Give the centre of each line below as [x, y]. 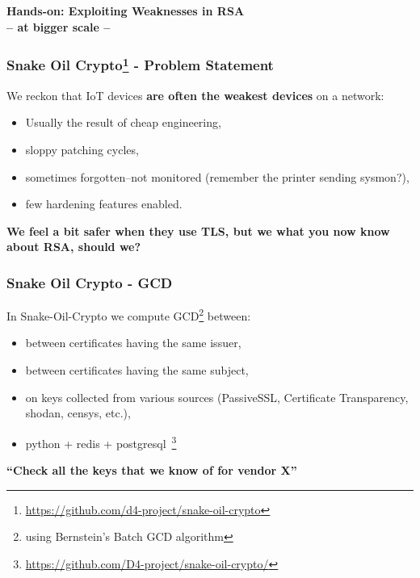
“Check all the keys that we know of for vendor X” [152, 470]
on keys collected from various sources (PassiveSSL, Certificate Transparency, [217, 397]
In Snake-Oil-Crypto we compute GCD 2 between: [129, 314]
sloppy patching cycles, [82, 150]
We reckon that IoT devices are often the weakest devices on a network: [195, 95]
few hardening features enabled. [104, 204]
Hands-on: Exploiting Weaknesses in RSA [126, 10]
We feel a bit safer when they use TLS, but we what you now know [198, 230]
